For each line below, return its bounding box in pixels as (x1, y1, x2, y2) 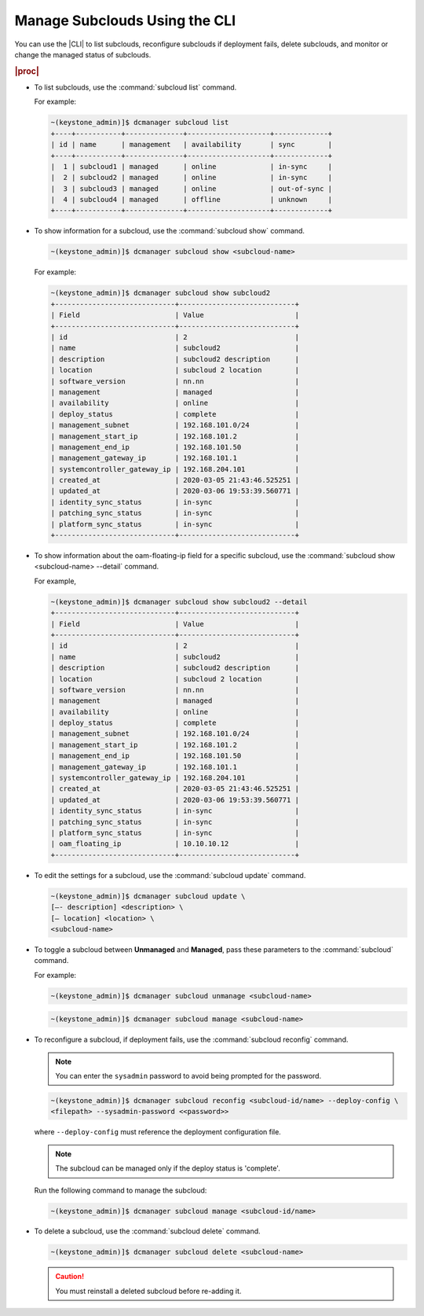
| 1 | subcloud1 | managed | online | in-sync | (50, 162, 333, 171)
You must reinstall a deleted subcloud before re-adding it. (55, 1286, 242, 1296)
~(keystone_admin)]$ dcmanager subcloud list (50, 118, 229, 127)
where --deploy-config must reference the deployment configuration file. (34, 1127, 282, 1137)
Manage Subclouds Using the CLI (14, 12, 236, 29)
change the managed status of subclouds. (14, 50, 152, 59)
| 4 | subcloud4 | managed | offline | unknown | (50, 195, 333, 204)
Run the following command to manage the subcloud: (34, 1186, 207, 1195)
